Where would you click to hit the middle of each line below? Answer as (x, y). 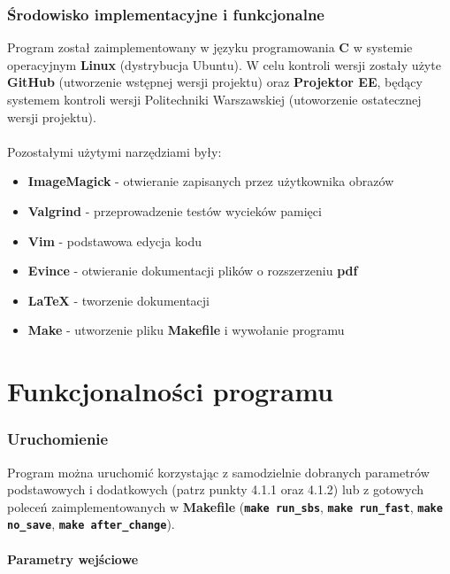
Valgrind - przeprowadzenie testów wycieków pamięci (175, 210)
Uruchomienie (58, 439)
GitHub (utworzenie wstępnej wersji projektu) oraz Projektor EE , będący (215, 82)
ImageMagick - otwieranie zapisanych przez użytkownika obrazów (211, 181)
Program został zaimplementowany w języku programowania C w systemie (210, 47)
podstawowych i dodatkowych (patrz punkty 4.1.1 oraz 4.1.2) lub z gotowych (216, 489)
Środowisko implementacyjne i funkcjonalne (166, 14)
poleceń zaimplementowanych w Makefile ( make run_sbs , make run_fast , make (225, 506)
